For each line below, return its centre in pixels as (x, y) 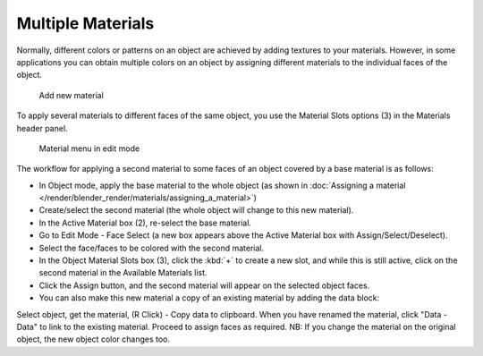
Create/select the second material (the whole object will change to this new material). (196, 210)
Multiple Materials (85, 23)
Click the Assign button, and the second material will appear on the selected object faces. (204, 285)
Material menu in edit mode (89, 148)
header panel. (42, 128)
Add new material (72, 95)
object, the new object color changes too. (93, 339)
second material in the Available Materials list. (123, 273)
